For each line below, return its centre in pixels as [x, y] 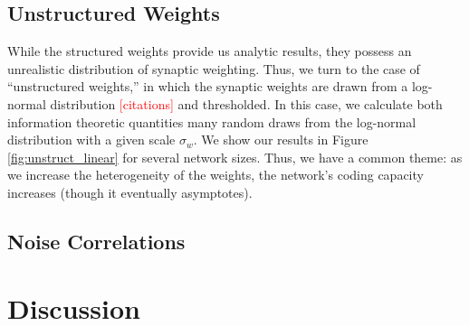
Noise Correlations [96, 241]
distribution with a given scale [91, 140]
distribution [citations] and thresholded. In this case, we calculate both [246, 103]
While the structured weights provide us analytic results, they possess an [210, 51]
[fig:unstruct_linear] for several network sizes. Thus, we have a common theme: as [235, 157]
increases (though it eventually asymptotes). [130, 192]
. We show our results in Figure [281, 140]
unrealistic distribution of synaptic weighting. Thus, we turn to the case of [214, 68]
